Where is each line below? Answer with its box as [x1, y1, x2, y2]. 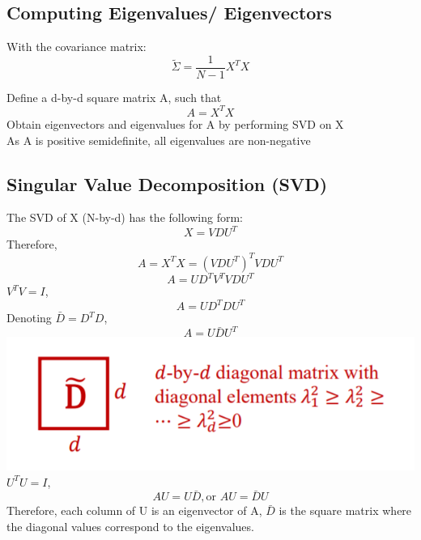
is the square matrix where [279, 502, 412, 519]
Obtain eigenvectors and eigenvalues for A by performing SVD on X [6, 115, 344, 132]
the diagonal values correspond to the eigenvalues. [6, 518, 254, 534]
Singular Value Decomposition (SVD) [6, 171, 328, 196]
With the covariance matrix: [6, 38, 147, 55]
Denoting [6, 309, 52, 326]
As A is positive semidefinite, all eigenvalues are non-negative [6, 131, 311, 148]
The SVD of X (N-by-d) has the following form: [6, 209, 243, 226]
